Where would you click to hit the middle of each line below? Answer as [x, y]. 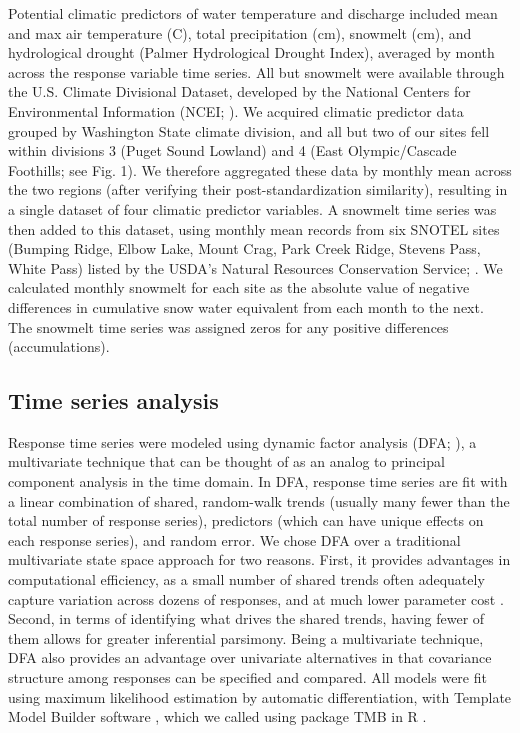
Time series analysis [113, 400]
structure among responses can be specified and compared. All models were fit [247, 677]
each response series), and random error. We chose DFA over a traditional [234, 539]
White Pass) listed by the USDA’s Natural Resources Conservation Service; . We [255, 267]
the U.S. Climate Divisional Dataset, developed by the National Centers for [239, 91]
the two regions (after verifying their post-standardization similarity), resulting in [258, 189]
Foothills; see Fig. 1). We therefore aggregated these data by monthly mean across [260, 169]
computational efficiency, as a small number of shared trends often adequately [246, 579]
